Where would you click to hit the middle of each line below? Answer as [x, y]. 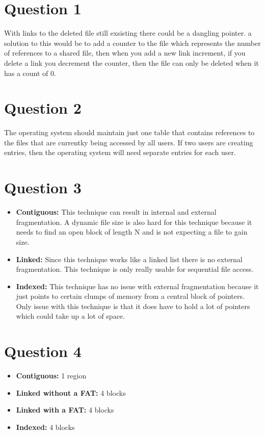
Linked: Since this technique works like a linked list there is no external [129, 259]
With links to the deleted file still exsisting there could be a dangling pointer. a [128, 33]
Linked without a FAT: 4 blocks [71, 392]
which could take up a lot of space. [70, 316]
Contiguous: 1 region [51, 376]
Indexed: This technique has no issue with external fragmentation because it [137, 286]
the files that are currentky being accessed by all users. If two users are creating [129, 142]
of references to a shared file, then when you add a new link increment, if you [125, 53]
